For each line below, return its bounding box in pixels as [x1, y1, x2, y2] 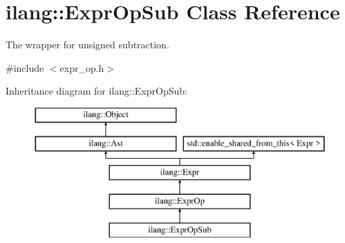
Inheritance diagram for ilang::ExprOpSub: [6, 84, 187, 98]
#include [6, 60, 44, 75]
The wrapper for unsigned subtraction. [6, 37, 169, 52]
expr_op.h [59, 60, 104, 75]
